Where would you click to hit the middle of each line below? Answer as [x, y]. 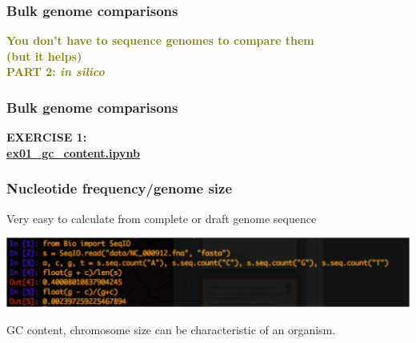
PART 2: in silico [56, 72]
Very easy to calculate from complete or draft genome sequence [162, 218]
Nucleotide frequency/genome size [120, 188]
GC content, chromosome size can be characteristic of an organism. [171, 329]
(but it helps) [44, 56]
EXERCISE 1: [47, 137]
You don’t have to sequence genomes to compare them [160, 40]
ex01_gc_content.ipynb [73, 152]
